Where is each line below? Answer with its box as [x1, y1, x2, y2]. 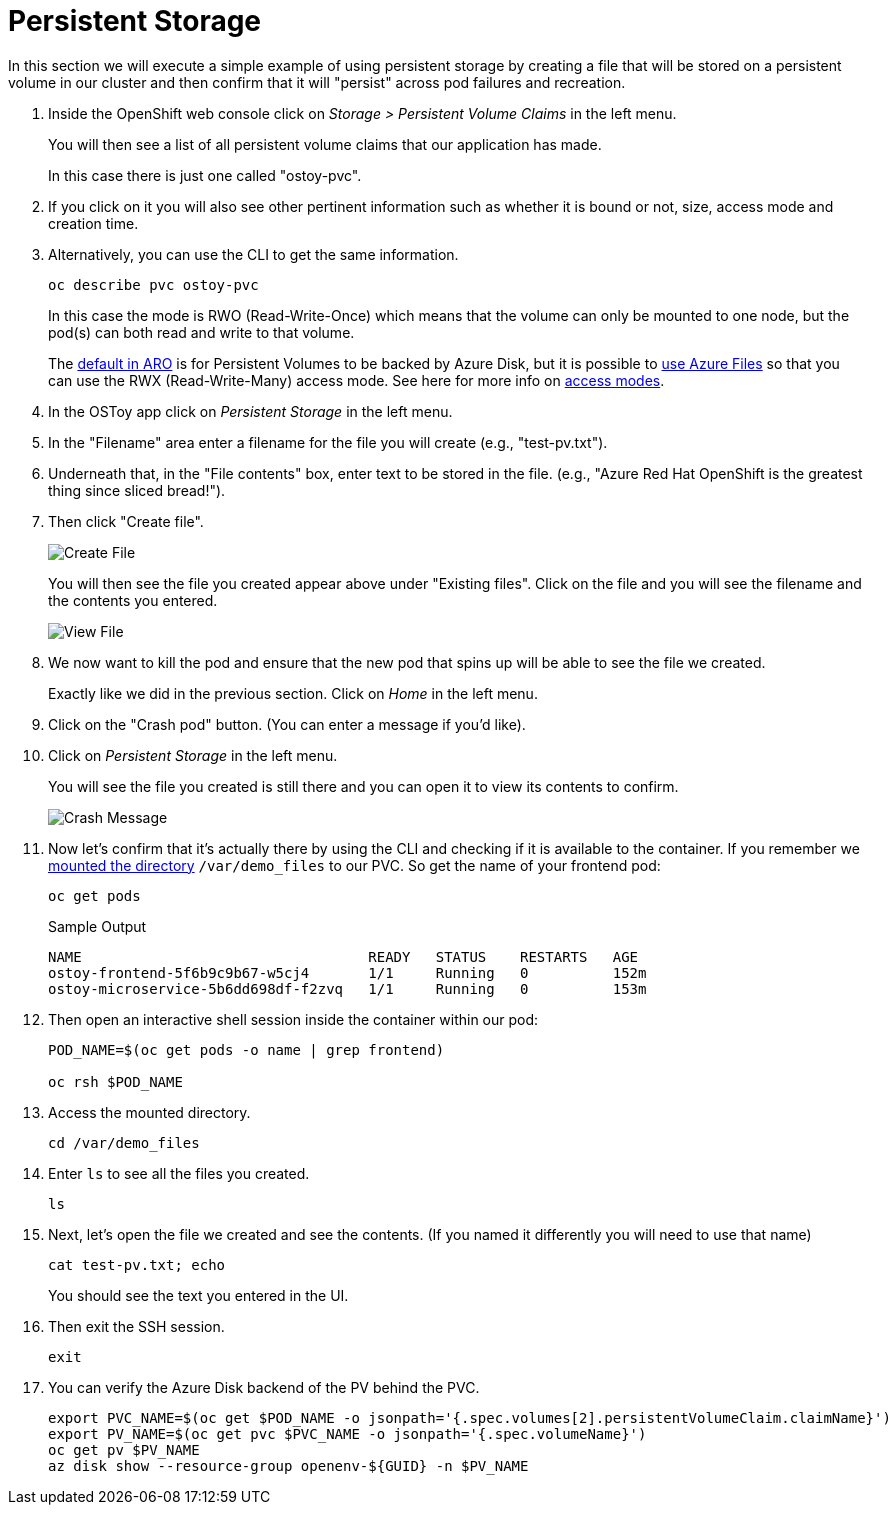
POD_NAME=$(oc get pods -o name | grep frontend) [48, 1041, 445, 1058]
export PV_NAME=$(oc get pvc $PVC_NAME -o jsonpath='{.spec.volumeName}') [48, 1425, 647, 1442]
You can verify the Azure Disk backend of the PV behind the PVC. [48, 1378, 480, 1396]
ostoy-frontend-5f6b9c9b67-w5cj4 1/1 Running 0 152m [48, 964, 647, 981]
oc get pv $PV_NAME [48, 1441, 200, 1458]
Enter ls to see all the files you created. [48, 1164, 310, 1182]
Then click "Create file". [48, 512, 204, 530]
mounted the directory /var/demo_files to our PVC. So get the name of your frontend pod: [48, 856, 661, 874]
